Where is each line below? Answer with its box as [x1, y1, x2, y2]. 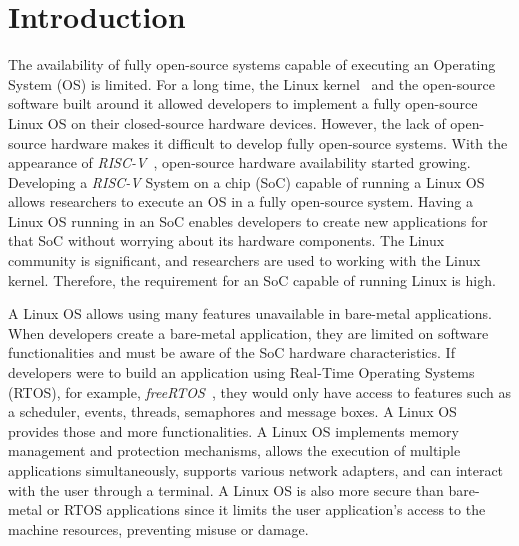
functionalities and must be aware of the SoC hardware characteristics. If [8, 342, 455, 363]
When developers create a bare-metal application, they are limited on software [8, 322, 489, 343]
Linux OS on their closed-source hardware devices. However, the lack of [8, 112, 446, 133]
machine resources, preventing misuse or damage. [8, 518, 309, 539]
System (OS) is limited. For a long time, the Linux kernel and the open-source [8, 73, 495, 94]
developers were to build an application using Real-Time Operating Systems [8, 362, 475, 383]
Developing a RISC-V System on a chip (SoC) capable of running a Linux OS [8, 171, 485, 192]
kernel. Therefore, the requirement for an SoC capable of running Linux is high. [8, 269, 496, 290]
